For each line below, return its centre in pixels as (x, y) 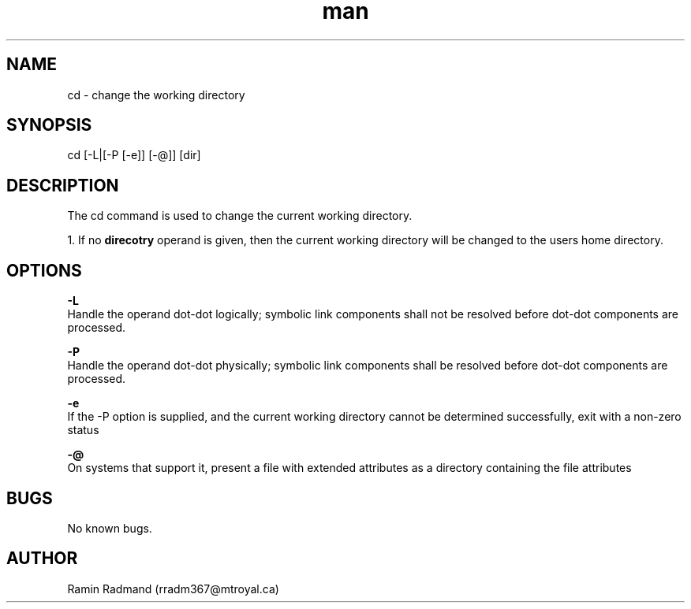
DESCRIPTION (63, 185)
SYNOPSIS (49, 125)
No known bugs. (110, 528)
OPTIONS (44, 270)
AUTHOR (42, 559)
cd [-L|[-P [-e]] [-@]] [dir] (134, 155)
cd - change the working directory (156, 95)
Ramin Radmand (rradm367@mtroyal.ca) (173, 589)
